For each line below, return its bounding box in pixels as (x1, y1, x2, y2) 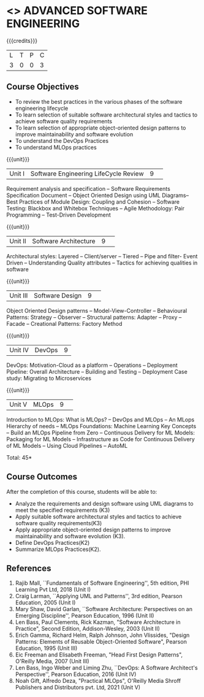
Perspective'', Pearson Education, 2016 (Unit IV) (15, 671, 137, 678)
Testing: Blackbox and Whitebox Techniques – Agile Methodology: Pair (6, 204, 185, 212)
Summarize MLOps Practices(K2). (15, 545, 101, 553)
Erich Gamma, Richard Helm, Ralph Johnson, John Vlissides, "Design (15, 631, 190, 639)
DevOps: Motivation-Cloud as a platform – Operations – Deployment (6, 361, 178, 369)
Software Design (33, 291, 82, 299)
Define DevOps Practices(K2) (15, 539, 90, 546)
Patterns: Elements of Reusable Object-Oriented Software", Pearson (15, 638, 187, 645)
